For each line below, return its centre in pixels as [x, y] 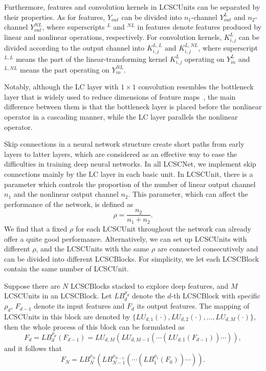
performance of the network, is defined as [69, 204]
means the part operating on [65, 69]
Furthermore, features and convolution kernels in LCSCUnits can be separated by [132, 7]
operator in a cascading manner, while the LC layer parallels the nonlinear [121, 117]
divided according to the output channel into [74, 47]
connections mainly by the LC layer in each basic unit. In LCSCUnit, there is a [129, 174]
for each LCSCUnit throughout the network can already [163, 228]
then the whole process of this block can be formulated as [94, 327]
